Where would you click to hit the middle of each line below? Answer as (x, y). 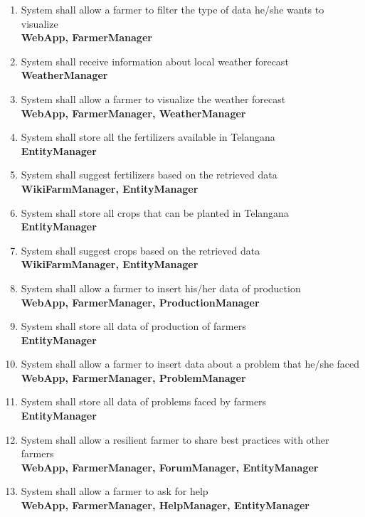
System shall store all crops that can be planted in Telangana (155, 212)
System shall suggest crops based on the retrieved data (141, 250)
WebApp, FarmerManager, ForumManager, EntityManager (170, 467)
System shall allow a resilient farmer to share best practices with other (175, 439)
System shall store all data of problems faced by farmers (144, 401)
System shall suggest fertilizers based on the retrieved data (149, 175)
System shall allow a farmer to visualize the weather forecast (153, 98)
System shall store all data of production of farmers (133, 326)
